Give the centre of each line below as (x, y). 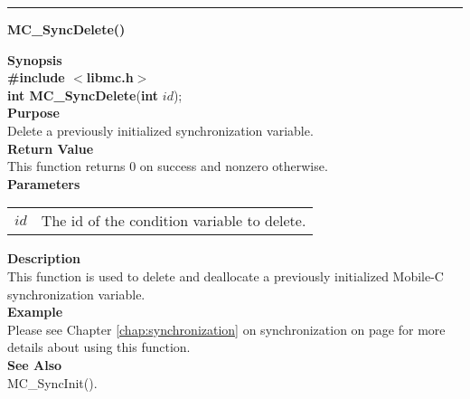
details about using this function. (99, 347)
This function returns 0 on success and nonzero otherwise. (168, 166)
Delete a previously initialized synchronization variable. (160, 130)
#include (36, 77)
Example (35, 312)
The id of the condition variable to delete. (174, 221)
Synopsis (35, 59)
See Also (35, 364)
